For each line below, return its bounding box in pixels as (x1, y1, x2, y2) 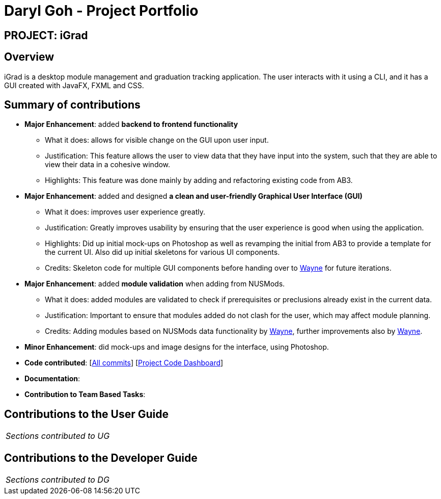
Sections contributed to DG (6, 475, 109, 485)
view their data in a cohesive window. (45, 160, 171, 169)
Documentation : (24, 374, 80, 383)
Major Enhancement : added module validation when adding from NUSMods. (24, 279, 285, 288)
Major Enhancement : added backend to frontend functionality (24, 120, 238, 129)
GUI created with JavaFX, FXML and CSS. (4, 81, 144, 90)
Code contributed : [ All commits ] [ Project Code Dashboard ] (24, 358, 224, 367)
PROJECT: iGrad (4, 29, 88, 42)
